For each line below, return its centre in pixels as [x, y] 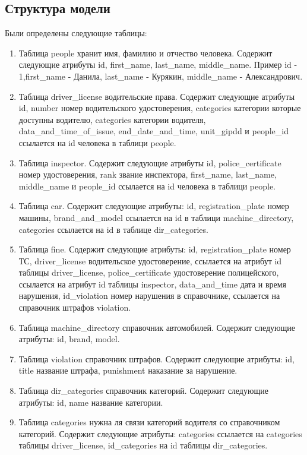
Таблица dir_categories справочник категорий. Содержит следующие [143, 391]
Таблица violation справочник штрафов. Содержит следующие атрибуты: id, [156, 358]
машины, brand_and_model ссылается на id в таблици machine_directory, [156, 217]
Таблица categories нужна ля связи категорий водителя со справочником [149, 422]
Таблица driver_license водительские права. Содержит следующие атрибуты [157, 96]
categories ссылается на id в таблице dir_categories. [113, 229]
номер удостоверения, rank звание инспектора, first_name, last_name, [148, 174]
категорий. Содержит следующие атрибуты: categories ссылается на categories [160, 433]
